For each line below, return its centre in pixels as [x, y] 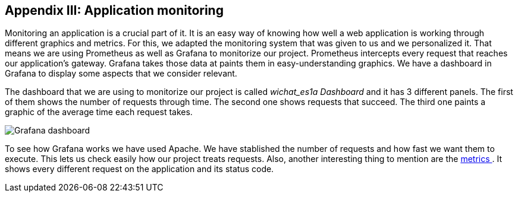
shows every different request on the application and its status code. [139, 169]
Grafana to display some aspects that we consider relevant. [121, 74]
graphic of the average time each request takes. [99, 112]
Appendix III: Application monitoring [114, 10]
